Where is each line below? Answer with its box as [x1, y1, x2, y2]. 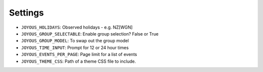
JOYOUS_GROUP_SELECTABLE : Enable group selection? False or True [21, 31, 159, 36]
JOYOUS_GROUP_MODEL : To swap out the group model [21, 38, 129, 44]
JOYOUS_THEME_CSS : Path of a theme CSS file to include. [21, 58, 136, 64]
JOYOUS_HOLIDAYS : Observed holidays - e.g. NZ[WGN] [21, 24, 133, 30]
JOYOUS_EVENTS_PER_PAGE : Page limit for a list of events [21, 52, 137, 57]
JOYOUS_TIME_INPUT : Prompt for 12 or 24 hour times [21, 44, 129, 51]
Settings [9, 7, 44, 18]
